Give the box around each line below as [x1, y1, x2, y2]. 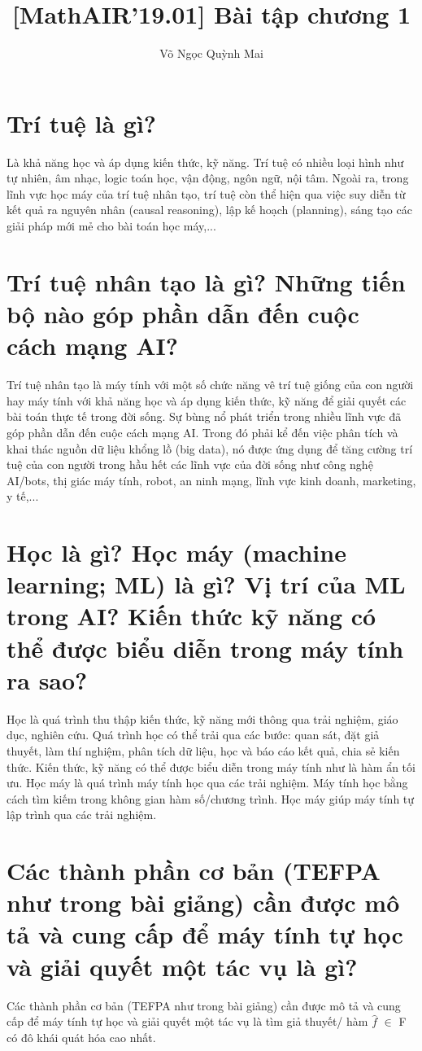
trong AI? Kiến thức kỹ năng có [7, 599, 376, 633]
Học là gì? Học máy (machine [7, 536, 346, 569]
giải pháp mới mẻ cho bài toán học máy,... [7, 217, 216, 234]
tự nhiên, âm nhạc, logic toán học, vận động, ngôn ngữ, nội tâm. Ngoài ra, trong [7, 169, 409, 186]
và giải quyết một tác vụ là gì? [7, 949, 358, 983]
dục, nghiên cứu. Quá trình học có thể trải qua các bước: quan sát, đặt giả [7, 726, 380, 743]
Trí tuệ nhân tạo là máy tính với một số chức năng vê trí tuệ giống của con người [7, 376, 414, 393]
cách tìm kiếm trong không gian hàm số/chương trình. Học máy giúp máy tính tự [7, 790, 415, 807]
